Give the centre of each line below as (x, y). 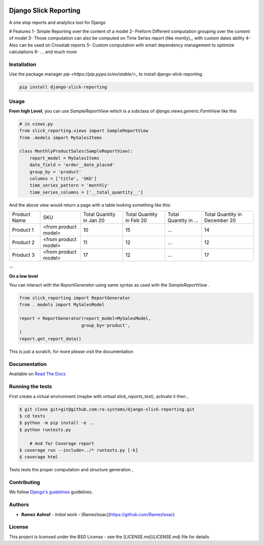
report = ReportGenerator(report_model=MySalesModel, (85, 318)
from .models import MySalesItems (61, 137)
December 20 (220, 221)
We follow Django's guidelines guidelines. (51, 492)
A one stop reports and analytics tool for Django (57, 22)
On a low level (23, 276)
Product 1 (23, 230)
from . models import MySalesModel (62, 305)
